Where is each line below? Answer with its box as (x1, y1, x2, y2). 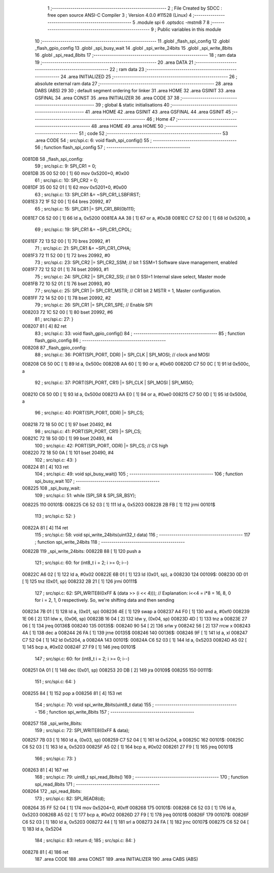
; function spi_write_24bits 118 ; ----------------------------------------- (35, 539, 185, 545)
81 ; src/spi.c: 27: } (35, 316, 74, 322)
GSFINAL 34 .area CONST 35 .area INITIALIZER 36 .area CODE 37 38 (35, 94, 180, 101)
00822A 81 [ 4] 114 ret (22, 525, 68, 531)
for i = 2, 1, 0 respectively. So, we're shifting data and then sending (35, 597, 175, 603)
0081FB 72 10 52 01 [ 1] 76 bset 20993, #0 (22, 281, 110, 287)
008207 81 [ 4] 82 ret (22, 323, 67, 329)
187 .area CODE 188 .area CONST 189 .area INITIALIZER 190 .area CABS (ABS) (35, 856, 198, 862)
